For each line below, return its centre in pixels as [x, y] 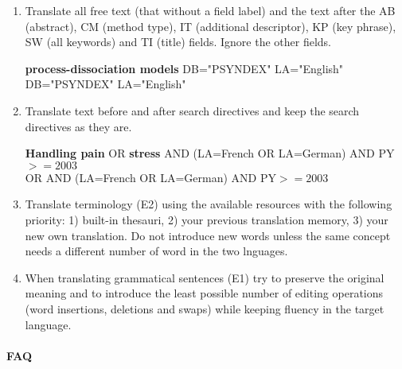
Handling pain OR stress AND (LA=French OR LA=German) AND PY [210, 153]
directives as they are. [78, 126]
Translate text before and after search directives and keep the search [192, 110]
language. [48, 324]
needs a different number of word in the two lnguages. [156, 251]
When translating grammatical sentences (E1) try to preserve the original [205, 277]
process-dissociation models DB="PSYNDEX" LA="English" [184, 68]
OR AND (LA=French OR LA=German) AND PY [150, 177]
